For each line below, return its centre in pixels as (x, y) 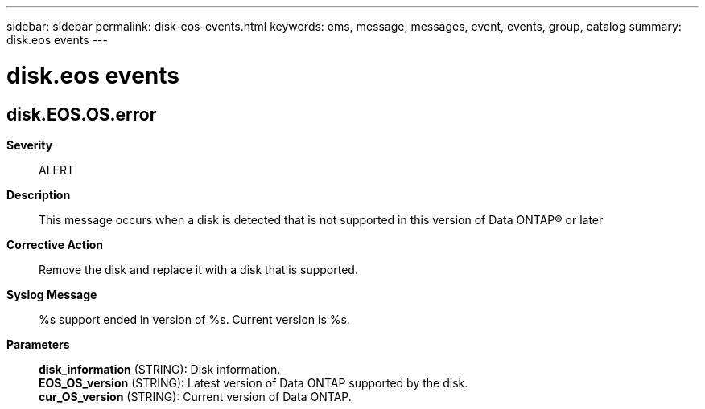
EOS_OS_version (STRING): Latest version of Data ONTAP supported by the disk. (254, 382)
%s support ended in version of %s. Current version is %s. (194, 319)
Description (39, 194)
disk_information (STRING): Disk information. (160, 369)
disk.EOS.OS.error (82, 114)
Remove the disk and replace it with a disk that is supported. (198, 269)
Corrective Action (55, 244)
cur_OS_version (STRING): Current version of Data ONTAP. (195, 396)
